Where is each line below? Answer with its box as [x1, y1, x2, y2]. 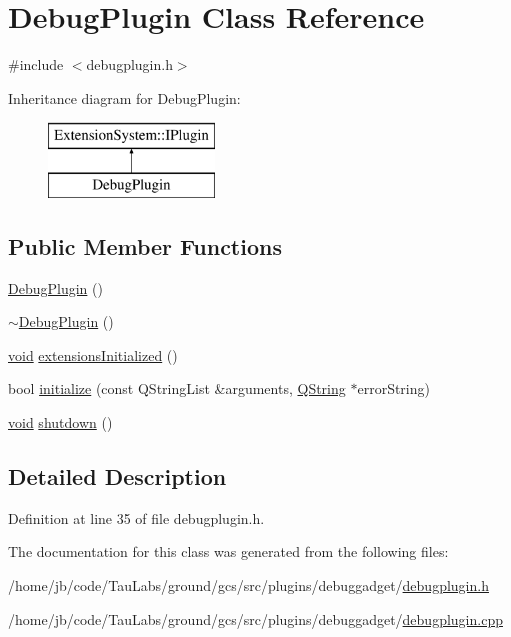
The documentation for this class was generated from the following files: [8, 541, 449, 562]
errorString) [357, 378, 430, 399]
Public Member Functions [8, 230, 282, 261]
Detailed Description [8, 461, 227, 492]
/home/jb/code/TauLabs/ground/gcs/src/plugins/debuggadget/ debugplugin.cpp [8, 608, 503, 629]
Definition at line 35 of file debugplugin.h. [8, 507, 265, 528]
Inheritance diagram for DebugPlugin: [8, 87, 241, 108]
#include [8, 54, 64, 75]
